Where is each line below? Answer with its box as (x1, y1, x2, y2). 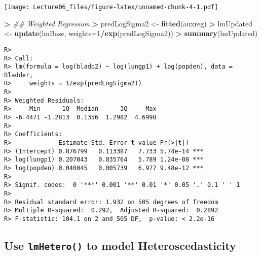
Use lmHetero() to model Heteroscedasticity (4, 238, 236, 253)
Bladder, (4, 71, 33, 79)
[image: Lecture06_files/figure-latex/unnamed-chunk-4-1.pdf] (4, 4, 218, 11)
